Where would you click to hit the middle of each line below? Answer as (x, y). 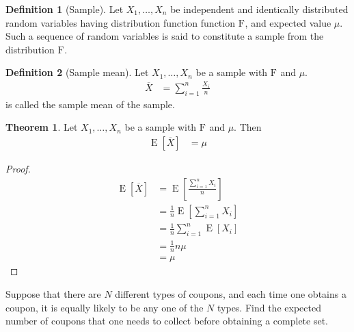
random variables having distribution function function (120, 22)
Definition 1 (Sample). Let (65, 9)
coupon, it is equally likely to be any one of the (105, 307)
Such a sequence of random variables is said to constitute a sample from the (165, 36)
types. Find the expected (269, 307)
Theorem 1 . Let (42, 127)
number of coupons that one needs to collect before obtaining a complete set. (167, 321)
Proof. (18, 168)
